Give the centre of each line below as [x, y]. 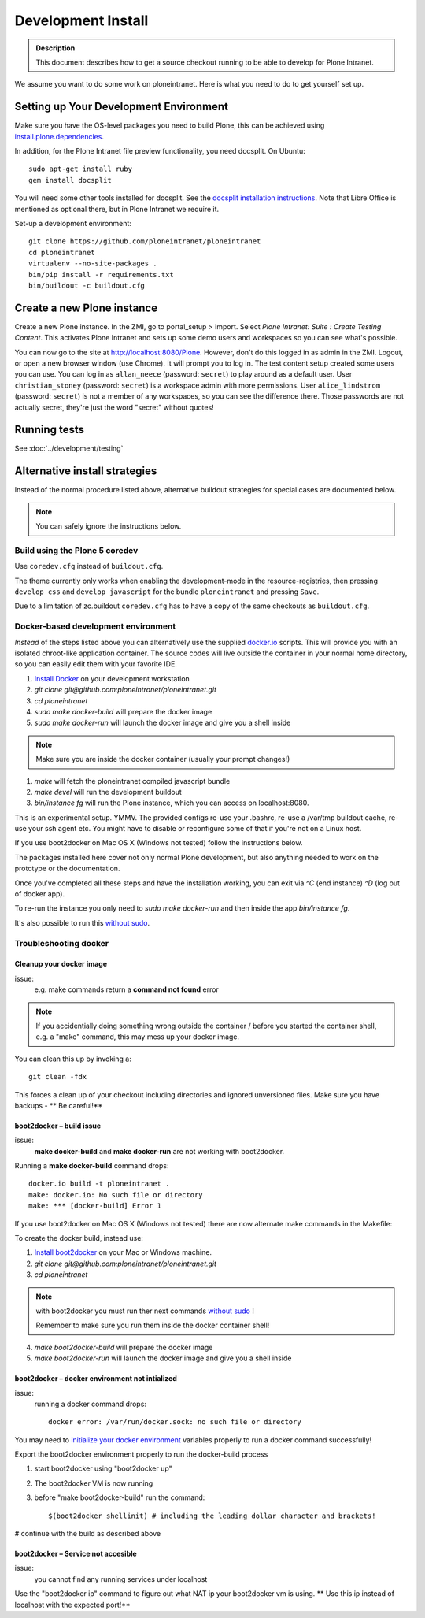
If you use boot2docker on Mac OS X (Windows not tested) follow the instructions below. [159, 843]
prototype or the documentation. [67, 868]
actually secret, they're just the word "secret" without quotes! [114, 407]
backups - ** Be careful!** [59, 1105]
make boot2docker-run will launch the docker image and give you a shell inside [163, 1358]
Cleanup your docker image [61, 964]
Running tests [50, 430]
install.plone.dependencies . [59, 136]
